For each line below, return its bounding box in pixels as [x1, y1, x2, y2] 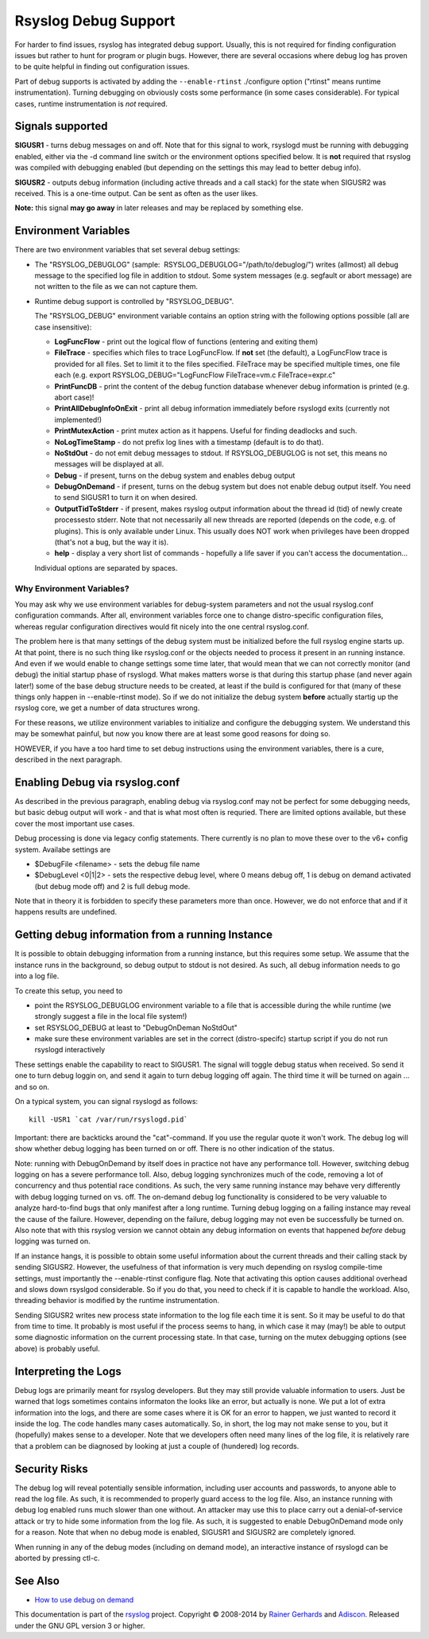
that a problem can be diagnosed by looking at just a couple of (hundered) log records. [14, 1441, 300, 1450]
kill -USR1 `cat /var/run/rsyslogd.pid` [29, 1115, 188, 1124]
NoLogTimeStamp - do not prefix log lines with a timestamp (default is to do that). [54, 437, 324, 447]
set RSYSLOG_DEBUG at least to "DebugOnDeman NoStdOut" [34, 1023, 238, 1032]
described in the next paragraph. [14, 755, 122, 764]
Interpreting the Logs [14, 1364, 122, 1378]
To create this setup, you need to [14, 985, 123, 995]
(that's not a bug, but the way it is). [54, 537, 169, 547]
